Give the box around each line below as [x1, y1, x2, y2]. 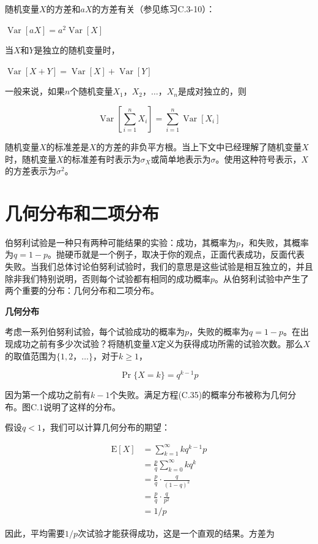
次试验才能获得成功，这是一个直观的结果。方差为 [78, 526, 275, 539]
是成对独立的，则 [177, 85, 246, 98]
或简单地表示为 [150, 152, 211, 165]
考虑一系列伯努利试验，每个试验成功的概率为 [5, 325, 185, 338]
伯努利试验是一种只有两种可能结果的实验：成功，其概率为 [5, 236, 236, 248]
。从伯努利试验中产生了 [215, 272, 309, 285]
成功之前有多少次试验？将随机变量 [13, 337, 150, 350]
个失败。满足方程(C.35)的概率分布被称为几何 [109, 388, 288, 401]
